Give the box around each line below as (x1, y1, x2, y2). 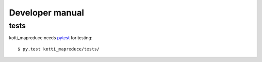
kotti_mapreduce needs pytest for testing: (9, 35, 93, 41)
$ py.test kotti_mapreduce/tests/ (17, 46, 99, 52)
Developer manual (9, 7, 84, 18)
